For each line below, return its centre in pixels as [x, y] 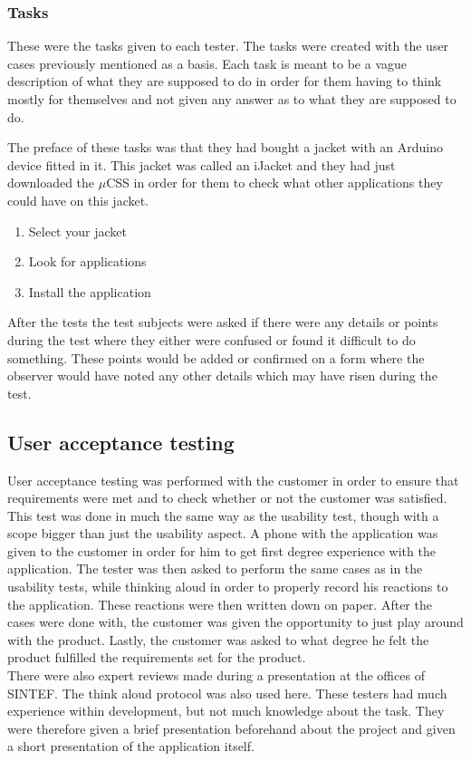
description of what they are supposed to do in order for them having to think [225, 81]
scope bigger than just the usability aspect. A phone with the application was [223, 533]
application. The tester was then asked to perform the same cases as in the [215, 568]
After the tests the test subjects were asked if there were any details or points [223, 322]
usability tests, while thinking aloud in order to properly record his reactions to [228, 587]
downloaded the [51, 183]
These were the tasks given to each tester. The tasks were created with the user [228, 46]
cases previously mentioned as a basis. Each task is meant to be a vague [207, 63]
